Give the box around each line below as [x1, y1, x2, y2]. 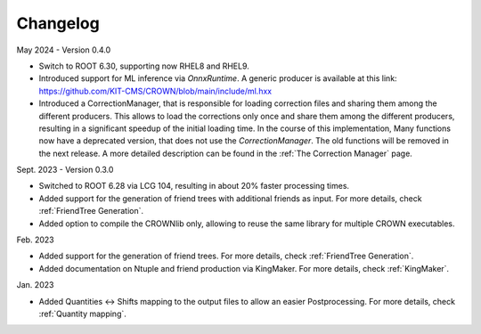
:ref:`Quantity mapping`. [38, 308, 126, 319]
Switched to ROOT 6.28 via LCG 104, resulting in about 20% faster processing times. [38, 181, 350, 191]
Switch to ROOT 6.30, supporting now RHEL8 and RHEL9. [38, 61, 249, 71]
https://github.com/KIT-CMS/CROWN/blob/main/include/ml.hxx [38, 86, 272, 96]
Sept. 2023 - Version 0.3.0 [16, 165, 114, 175]
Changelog [16, 13, 100, 33]
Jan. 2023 [16, 280, 54, 290]
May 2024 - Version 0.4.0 [16, 45, 111, 55]
